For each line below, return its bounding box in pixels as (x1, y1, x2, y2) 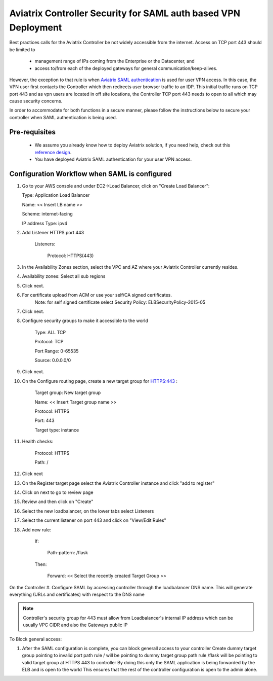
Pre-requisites (9, 127, 56, 136)
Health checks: (22, 439, 54, 445)
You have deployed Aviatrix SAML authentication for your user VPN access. (34, 156, 192, 162)
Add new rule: (22, 526, 52, 532)
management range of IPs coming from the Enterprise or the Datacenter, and (34, 58, 195, 64)
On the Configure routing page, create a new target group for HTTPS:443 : (22, 378, 178, 384)
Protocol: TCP (34, 339, 64, 345)
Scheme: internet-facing (22, 211, 73, 217)
